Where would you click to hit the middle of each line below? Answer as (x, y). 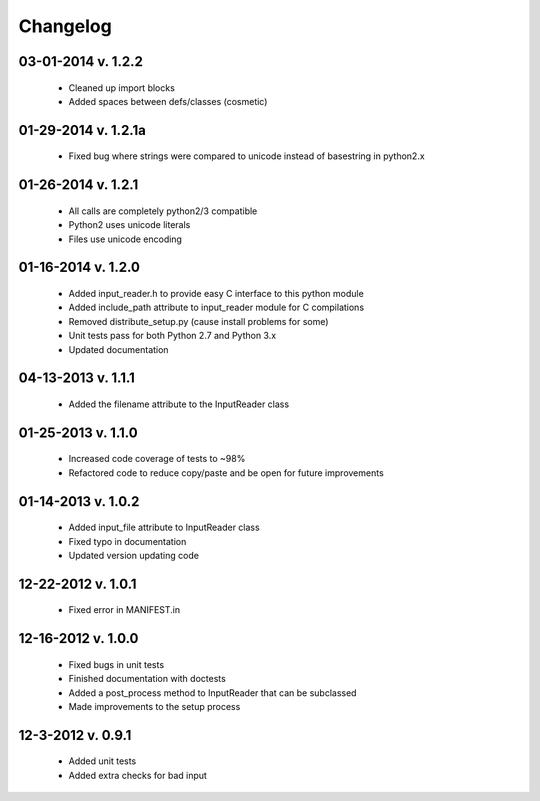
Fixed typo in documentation (127, 541)
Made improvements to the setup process (154, 706)
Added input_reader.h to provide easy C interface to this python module (216, 293)
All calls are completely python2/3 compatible (163, 211)
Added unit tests (102, 761)
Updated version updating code (134, 555)
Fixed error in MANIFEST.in (124, 610)
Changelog (65, 26)
